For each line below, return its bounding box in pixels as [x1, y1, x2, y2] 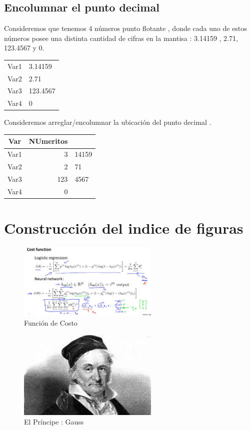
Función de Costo [24, 317, 77, 328]
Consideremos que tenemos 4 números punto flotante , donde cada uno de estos [4, 23, 247, 33]
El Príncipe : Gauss [24, 417, 84, 427]
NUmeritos [28, 136, 68, 146]
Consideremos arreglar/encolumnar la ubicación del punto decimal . [4, 117, 211, 127]
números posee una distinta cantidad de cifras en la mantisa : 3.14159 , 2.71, [4, 32, 238, 43]
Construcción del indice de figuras [4, 218, 243, 238]
